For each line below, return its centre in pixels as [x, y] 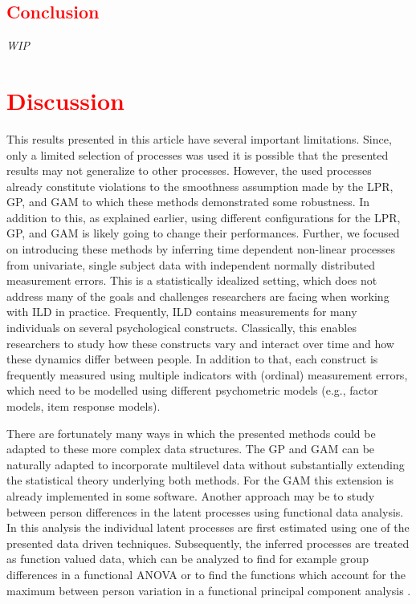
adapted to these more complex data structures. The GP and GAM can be [191, 449]
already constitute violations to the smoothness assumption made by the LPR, [200, 186]
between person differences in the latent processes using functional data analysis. [205, 511]
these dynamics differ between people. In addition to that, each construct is [192, 359]
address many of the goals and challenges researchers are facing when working [198, 296]
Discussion [65, 100]
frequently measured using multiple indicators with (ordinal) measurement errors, [207, 374]
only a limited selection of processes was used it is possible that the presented [198, 154]
